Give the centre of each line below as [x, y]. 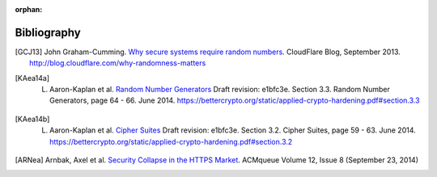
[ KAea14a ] [32, 78]
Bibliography [48, 32]
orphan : [29, 9]
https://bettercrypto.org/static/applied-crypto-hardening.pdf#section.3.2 [171, 141]
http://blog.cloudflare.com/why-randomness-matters [118, 63]
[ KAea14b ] [32, 119]
